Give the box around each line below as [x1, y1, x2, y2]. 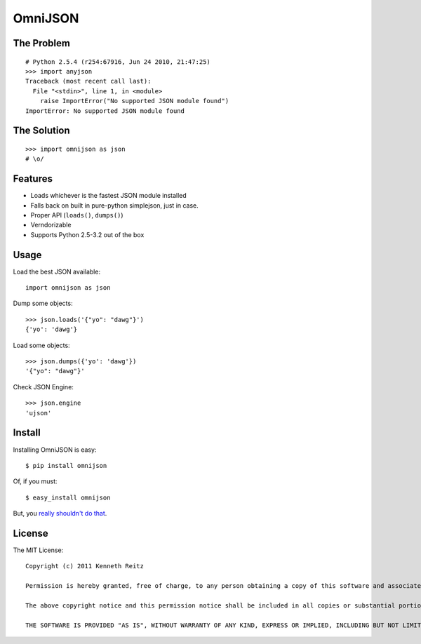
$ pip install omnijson [25, 462, 107, 469]
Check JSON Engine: [13, 382, 74, 391]
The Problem [13, 37, 70, 49]
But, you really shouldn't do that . [13, 509, 107, 518]
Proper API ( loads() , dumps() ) [30, 211, 123, 219]
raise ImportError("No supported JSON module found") [39, 97, 229, 105]
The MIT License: [13, 546, 64, 554]
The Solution [13, 125, 70, 137]
